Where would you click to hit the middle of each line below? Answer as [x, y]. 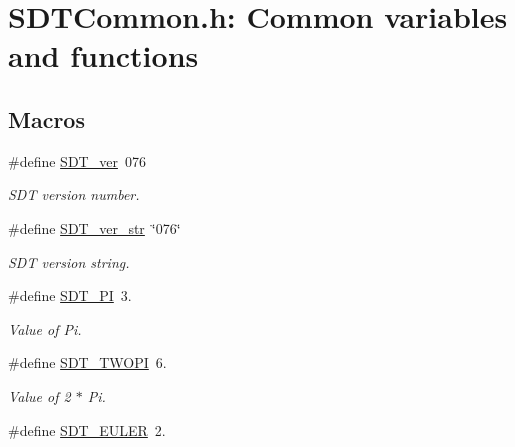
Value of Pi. [45, 328]
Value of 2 [39, 395]
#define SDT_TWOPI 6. [87, 362]
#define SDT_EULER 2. [87, 429]
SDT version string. [69, 261]
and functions [103, 55]
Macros [46, 118]
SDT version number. [74, 194]
